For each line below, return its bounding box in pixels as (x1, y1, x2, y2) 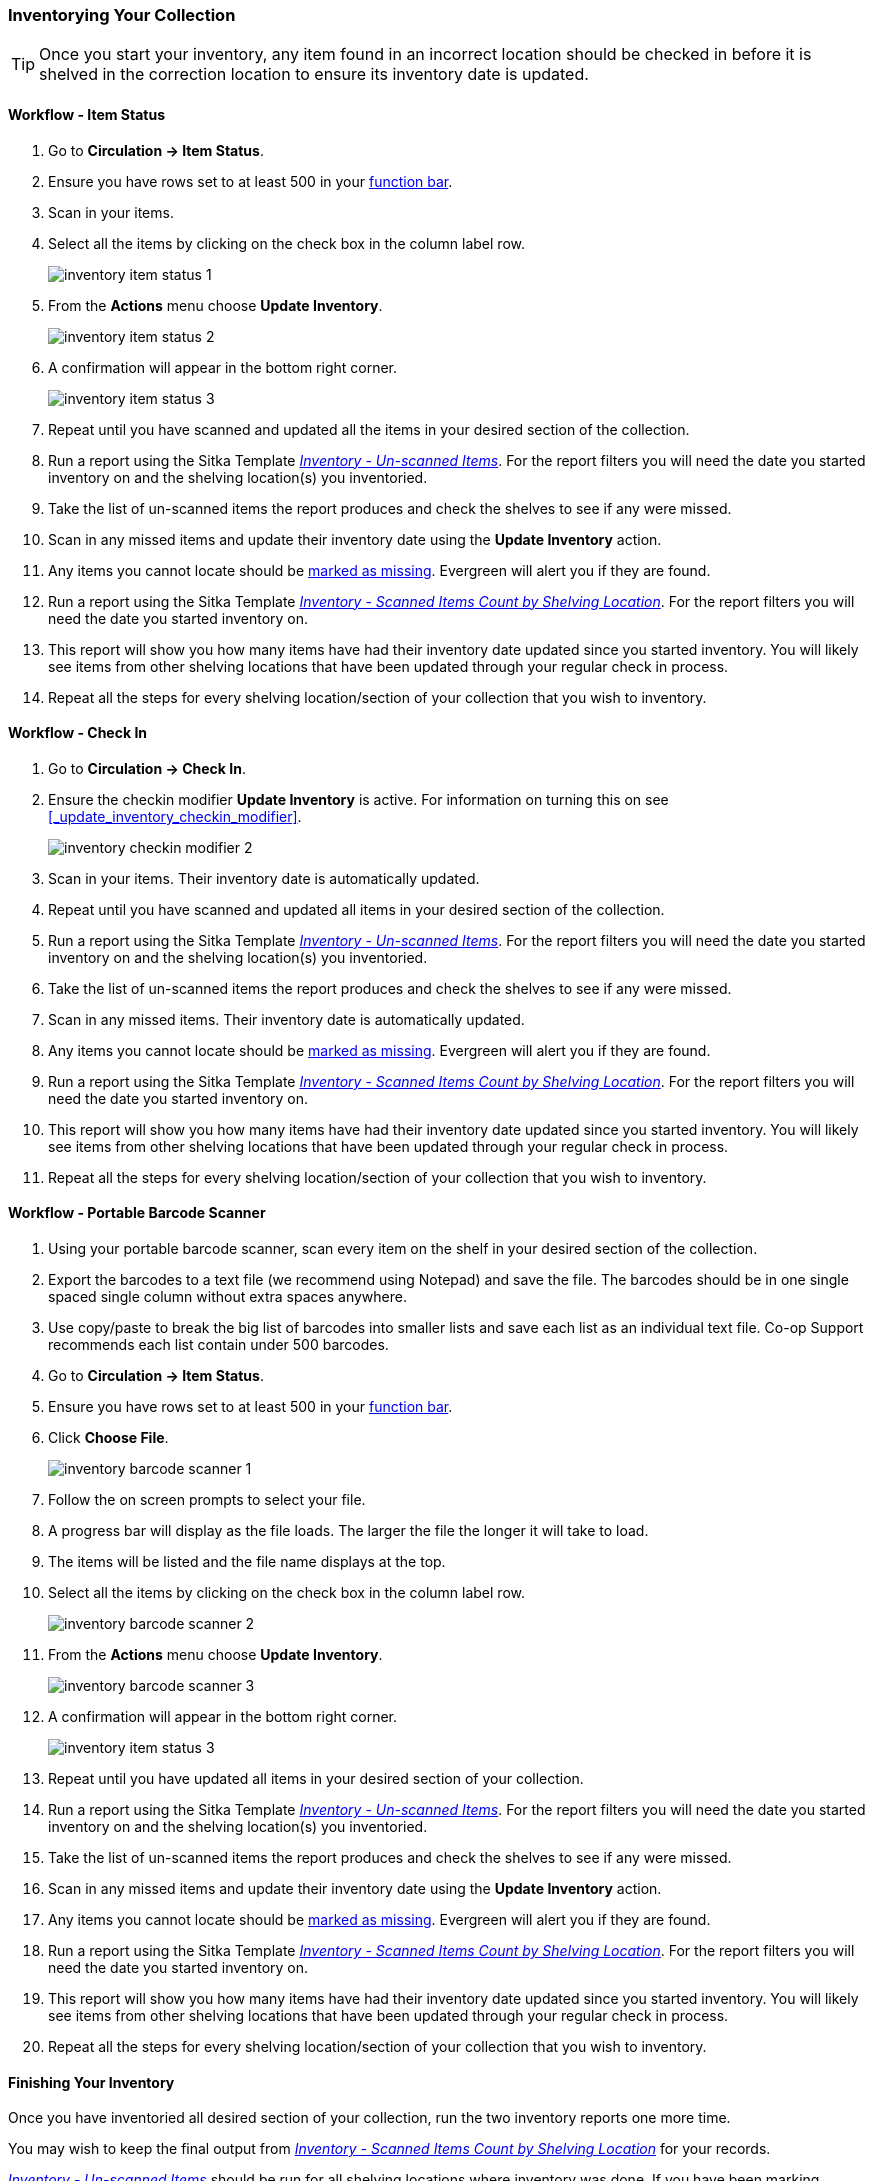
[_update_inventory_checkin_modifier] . (48, 807, 302, 825)
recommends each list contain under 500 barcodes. (48, 1336, 389, 1354)
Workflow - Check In (8, 724, 148, 742)
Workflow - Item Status (8, 105, 166, 123)
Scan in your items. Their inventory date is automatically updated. (48, 869, 480, 887)
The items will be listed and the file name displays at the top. (48, 1553, 446, 1571)
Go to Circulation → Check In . (48, 759, 246, 777)
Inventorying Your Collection (8, 5, 236, 25)
